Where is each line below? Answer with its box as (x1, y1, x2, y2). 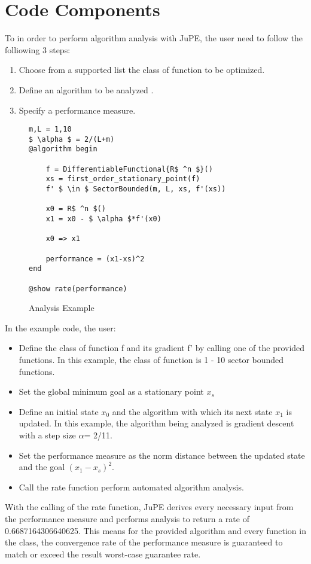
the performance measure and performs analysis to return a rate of (5, 512, 249, 525)
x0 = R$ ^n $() (45, 205, 106, 214)
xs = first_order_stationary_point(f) (45, 175, 200, 184)
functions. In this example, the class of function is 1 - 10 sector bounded (19, 353, 284, 366)
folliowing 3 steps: (5, 43, 71, 56)
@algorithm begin (29, 145, 97, 154)
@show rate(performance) (29, 284, 127, 293)
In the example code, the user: (5, 321, 116, 334)
